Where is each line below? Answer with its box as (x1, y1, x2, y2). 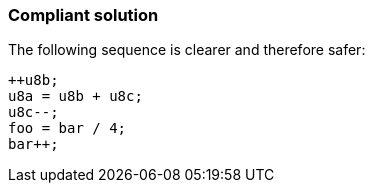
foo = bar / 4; (8, 120, 127, 137)
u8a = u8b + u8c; (8, 88, 143, 105)
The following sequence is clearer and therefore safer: (8, 41, 366, 59)
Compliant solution (8, 5, 159, 25)
